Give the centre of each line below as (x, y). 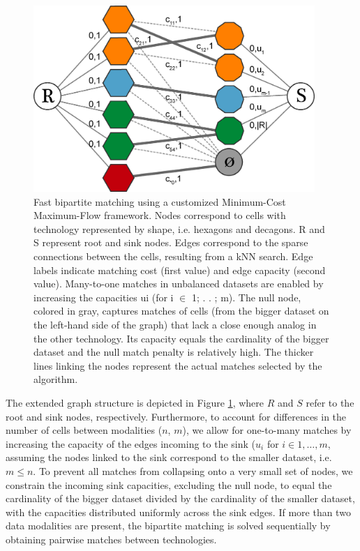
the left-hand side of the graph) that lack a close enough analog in (175, 325)
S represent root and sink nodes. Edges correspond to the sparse (171, 242)
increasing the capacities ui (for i (104, 297)
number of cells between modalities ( (84, 430)
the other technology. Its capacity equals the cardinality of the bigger (181, 338)
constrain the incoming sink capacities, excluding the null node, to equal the (169, 484)
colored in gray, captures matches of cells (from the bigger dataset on (181, 311)
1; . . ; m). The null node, (246, 297)
